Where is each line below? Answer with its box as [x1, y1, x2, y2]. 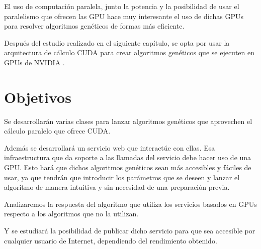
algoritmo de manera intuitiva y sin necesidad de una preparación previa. [4, 182, 230, 192]
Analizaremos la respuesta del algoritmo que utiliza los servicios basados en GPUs [4, 198, 257, 209]
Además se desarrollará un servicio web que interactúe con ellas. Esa [4, 142, 215, 153]
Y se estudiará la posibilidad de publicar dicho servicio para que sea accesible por [4, 225, 255, 236]
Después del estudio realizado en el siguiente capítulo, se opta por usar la [4, 37, 230, 48]
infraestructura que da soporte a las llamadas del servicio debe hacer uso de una [4, 152, 251, 163]
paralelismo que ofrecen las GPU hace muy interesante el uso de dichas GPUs [4, 11, 243, 21]
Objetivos [4, 86, 71, 107]
